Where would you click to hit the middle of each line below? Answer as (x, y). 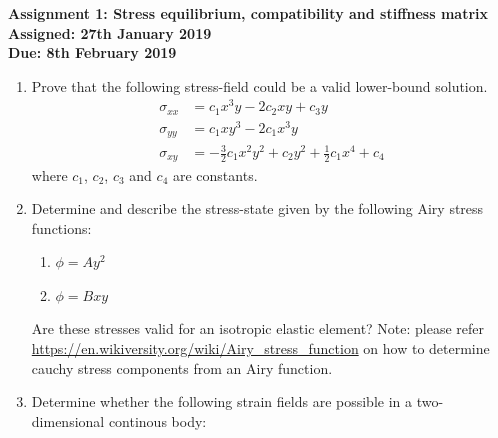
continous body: (157, 420)
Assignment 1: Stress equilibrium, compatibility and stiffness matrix (248, 13)
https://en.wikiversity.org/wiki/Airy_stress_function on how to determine (260, 348)
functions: (61, 227)
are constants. (215, 174)
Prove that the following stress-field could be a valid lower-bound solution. (259, 85)
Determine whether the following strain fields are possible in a (222, 401)
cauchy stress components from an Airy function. (182, 367)
